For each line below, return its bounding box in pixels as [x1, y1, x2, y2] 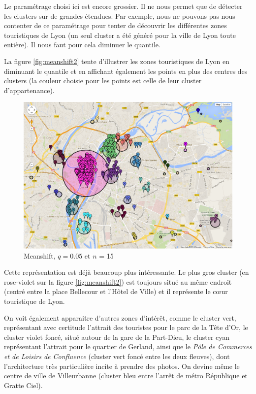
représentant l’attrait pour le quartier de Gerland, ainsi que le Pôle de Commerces [4, 341, 252, 352]
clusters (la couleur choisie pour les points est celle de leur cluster [4, 75, 202, 86]
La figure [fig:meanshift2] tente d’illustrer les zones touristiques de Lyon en [4, 56, 229, 66]
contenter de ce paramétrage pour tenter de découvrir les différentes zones [4, 20, 227, 31]
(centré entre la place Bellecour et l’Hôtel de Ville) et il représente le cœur [4, 286, 228, 296]
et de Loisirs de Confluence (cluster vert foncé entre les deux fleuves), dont [4, 351, 230, 361]
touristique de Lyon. [4, 296, 65, 306]
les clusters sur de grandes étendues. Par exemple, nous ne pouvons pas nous [4, 10, 235, 21]
